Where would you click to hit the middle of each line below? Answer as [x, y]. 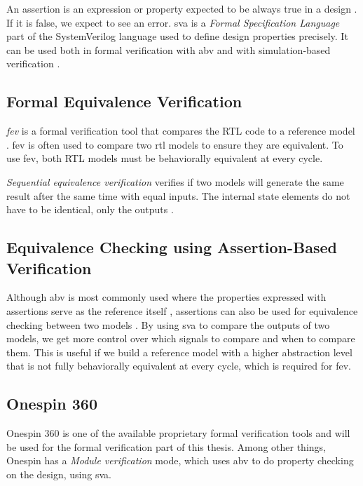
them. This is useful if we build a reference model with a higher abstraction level [179, 352]
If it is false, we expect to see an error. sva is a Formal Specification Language [173, 22]
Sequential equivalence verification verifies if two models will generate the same [175, 181]
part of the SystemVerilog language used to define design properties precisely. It [177, 36]
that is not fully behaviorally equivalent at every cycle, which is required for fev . [179, 366]
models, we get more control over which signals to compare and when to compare [181, 338]
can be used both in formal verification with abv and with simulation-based [169, 49]
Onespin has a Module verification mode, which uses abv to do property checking [180, 460]
